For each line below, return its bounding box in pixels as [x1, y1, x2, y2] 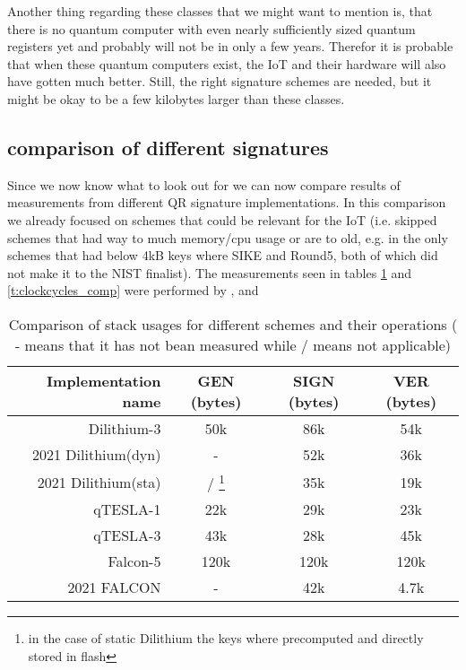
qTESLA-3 [93, 525, 161, 546]
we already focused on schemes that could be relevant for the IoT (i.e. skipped [7, 210, 437, 229]
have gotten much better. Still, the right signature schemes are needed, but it [7, 72, 432, 91]
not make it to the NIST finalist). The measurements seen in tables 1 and [7, 263, 412, 282]
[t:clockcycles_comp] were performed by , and [7, 281, 259, 300]
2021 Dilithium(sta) [37, 471, 161, 492]
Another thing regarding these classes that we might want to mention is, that [7, 2, 433, 20]
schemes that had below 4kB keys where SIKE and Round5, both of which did [7, 246, 438, 265]
